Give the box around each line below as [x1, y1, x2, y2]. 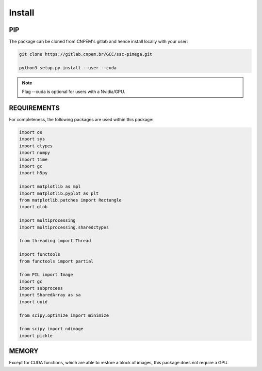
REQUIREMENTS [9, 104, 60, 112]
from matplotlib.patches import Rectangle [19, 198, 122, 203]
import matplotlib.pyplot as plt [19, 190, 99, 196]
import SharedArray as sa [19, 292, 81, 298]
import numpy [19, 150, 50, 155]
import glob [19, 204, 48, 210]
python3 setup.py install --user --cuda [19, 65, 116, 70]
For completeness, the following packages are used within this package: [9, 117, 154, 123]
